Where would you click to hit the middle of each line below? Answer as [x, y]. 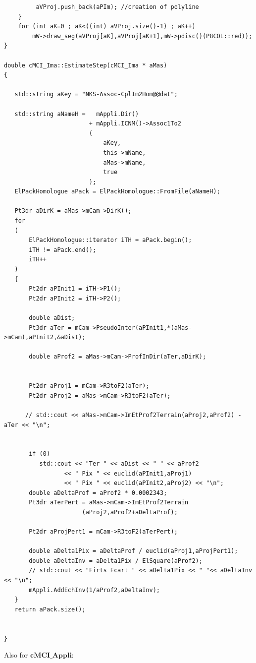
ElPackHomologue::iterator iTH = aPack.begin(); [110, 240]
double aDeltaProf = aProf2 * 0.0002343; [98, 493]
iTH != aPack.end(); [63, 250]
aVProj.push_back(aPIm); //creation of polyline [117, 7]
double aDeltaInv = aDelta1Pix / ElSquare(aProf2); [116, 561]
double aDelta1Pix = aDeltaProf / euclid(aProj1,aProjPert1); [133, 551]
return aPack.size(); [50, 609]
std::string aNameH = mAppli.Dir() [77, 114]
